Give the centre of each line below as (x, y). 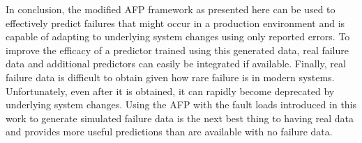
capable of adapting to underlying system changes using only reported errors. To (178, 36)
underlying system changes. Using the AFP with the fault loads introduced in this (181, 104)
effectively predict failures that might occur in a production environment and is (175, 23)
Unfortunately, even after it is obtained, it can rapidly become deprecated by (170, 91)
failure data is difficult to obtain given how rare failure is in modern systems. (170, 77)
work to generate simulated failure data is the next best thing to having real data (180, 118)
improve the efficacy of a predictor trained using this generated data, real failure (177, 50)
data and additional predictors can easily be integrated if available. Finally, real (176, 64)
